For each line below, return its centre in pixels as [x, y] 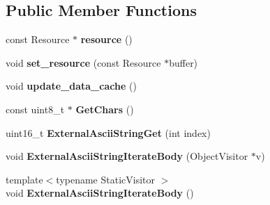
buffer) [183, 62]
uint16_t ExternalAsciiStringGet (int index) [108, 132]
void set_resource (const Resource [83, 62]
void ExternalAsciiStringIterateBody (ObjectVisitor [127, 156]
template [24, 179]
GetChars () [105, 109]
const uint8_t [35, 109]
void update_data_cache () [71, 86]
